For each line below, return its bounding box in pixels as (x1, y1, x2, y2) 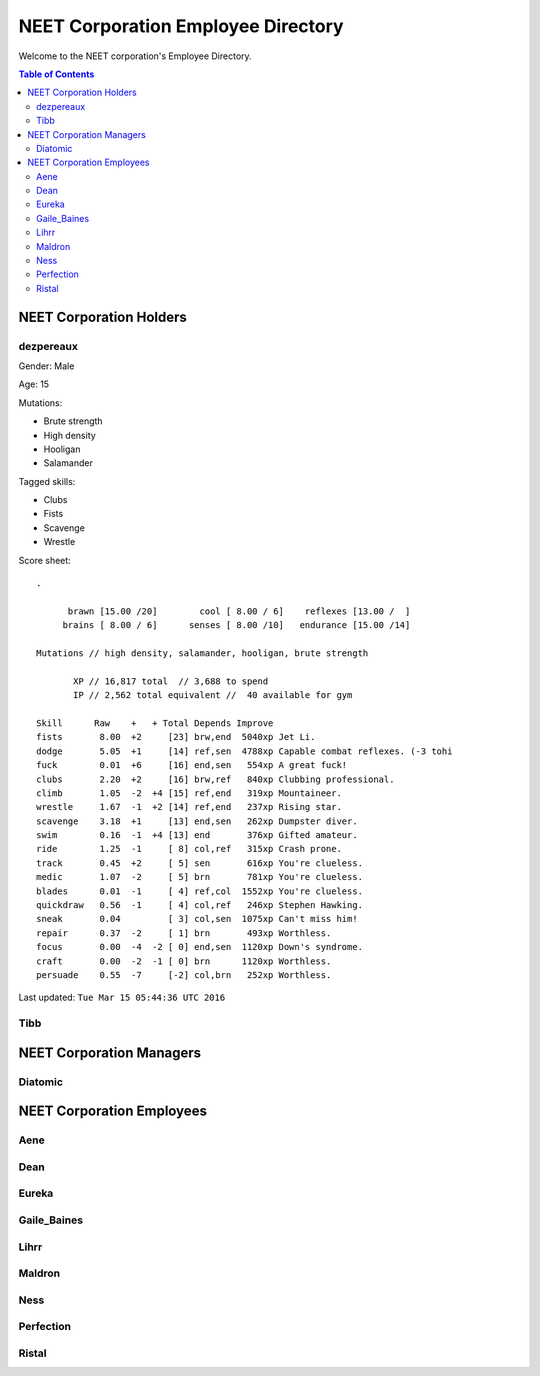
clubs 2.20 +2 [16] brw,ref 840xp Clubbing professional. (36, 773, 395, 785)
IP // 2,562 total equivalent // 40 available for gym (73, 690, 353, 701)
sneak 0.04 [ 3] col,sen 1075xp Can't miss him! (36, 913, 359, 925)
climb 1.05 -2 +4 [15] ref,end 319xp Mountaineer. (36, 787, 342, 799)
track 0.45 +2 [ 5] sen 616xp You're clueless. (36, 857, 364, 869)
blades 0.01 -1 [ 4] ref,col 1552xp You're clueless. (36, 885, 364, 897)
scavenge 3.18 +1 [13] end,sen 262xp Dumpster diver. (36, 815, 359, 827)
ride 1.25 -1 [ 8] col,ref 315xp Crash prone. (36, 843, 342, 855)
